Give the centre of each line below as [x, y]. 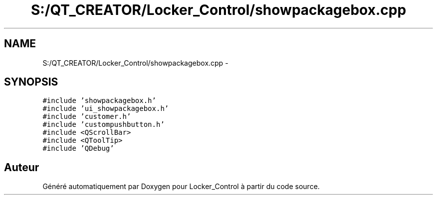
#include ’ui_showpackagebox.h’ [106, 109]
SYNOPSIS [31, 82]
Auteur [22, 167]
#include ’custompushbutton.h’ [104, 125]
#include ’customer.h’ [87, 117]
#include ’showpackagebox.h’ [99, 101]
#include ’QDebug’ [78, 149]
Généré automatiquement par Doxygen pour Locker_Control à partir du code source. [181, 187]
